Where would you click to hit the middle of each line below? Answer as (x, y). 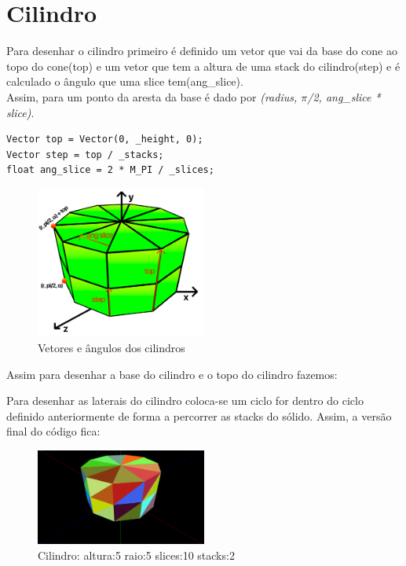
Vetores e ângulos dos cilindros (112, 347)
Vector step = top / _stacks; (85, 154)
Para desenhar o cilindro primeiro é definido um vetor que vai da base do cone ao (202, 51)
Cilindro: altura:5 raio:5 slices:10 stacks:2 (136, 555)
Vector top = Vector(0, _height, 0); (105, 140)
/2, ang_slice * (344, 96)
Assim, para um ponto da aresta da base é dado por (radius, (152, 96)
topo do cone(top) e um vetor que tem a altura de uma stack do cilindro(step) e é (203, 66)
